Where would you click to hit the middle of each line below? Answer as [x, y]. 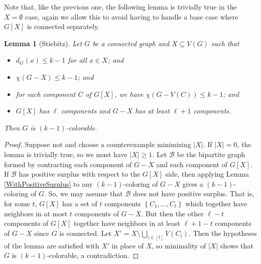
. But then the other [172, 213]
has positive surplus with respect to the [80, 174]
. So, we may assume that [83, 193]
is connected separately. [63, 26]
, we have [129, 94]
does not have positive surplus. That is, [193, 193]
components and [86, 111]
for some [17, 203]
